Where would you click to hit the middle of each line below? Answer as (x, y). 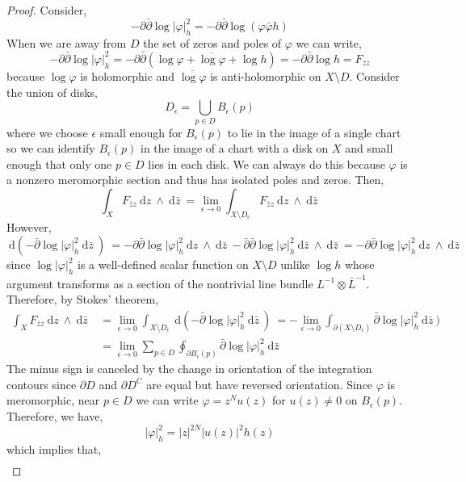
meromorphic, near (53, 400)
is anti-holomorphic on (266, 75)
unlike (295, 264)
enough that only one (59, 163)
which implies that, (54, 448)
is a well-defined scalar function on (163, 264)
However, (29, 226)
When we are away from (67, 42)
